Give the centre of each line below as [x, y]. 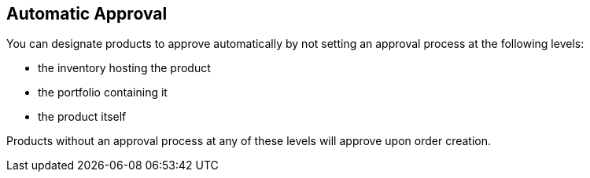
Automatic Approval [87, 14]
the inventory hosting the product [124, 68]
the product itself [82, 117]
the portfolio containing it [103, 93]
